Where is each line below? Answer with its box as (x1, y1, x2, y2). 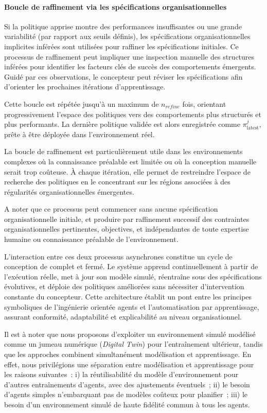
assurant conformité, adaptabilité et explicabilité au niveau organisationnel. (4, 311, 242, 322)
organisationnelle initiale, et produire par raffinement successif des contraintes (4, 213, 250, 224)
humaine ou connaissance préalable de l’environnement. (4, 234, 179, 245)
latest (246, 125, 259, 130)
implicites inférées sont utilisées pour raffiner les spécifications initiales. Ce (4, 41, 239, 51)
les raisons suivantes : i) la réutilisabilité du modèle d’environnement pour (4, 369, 239, 380)
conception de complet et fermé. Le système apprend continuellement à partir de (4, 261, 258, 272)
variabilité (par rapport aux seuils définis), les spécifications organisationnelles (4, 31, 251, 42)
